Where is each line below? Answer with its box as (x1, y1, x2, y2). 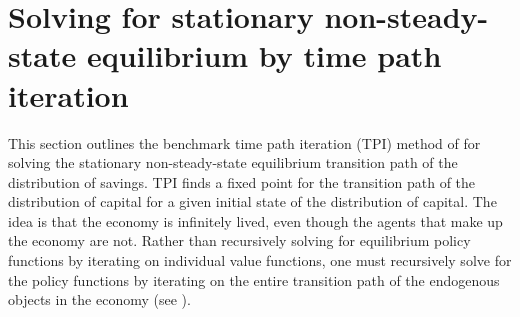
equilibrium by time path (86, 35, 442, 76)
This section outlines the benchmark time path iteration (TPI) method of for (8, 132, 481, 153)
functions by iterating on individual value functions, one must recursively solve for (8, 250, 512, 271)
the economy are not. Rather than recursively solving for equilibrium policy (8, 230, 471, 251)
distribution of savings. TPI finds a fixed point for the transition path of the (8, 171, 476, 192)
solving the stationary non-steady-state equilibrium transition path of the (8, 152, 458, 173)
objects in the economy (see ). (8, 289, 191, 310)
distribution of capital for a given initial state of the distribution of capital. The (8, 191, 497, 212)
